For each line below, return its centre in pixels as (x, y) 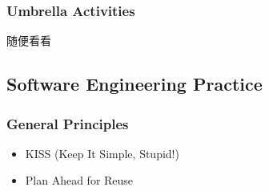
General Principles (68, 123)
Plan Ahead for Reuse (79, 180)
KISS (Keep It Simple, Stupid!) (102, 153)
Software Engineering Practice (134, 84)
